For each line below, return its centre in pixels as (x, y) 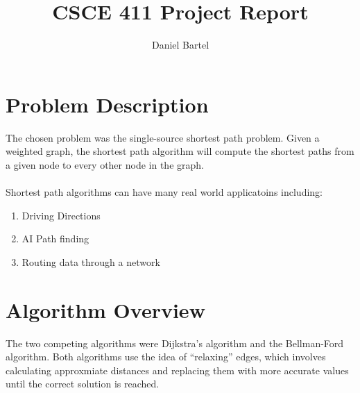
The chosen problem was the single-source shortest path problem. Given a (163, 137)
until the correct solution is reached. (83, 384)
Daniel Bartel (180, 45)
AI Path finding (55, 239)
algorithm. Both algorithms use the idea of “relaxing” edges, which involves (166, 357)
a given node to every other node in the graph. (105, 164)
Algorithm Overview (105, 309)
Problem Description (107, 104)
